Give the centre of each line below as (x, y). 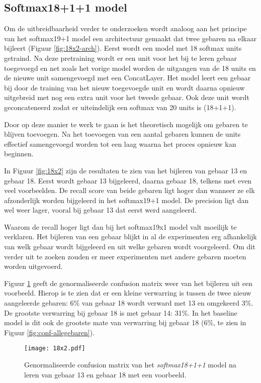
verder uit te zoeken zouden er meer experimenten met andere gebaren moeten (125, 256)
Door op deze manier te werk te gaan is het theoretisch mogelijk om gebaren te (126, 124)
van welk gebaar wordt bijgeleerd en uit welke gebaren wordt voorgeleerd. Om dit (130, 247)
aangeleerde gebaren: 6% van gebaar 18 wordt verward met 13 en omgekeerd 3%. (129, 303)
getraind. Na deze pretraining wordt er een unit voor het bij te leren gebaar (121, 58)
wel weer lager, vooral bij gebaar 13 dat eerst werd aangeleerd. (100, 210)
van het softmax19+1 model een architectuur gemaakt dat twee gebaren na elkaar (130, 38)
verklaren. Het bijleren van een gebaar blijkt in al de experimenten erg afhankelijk (130, 236)
